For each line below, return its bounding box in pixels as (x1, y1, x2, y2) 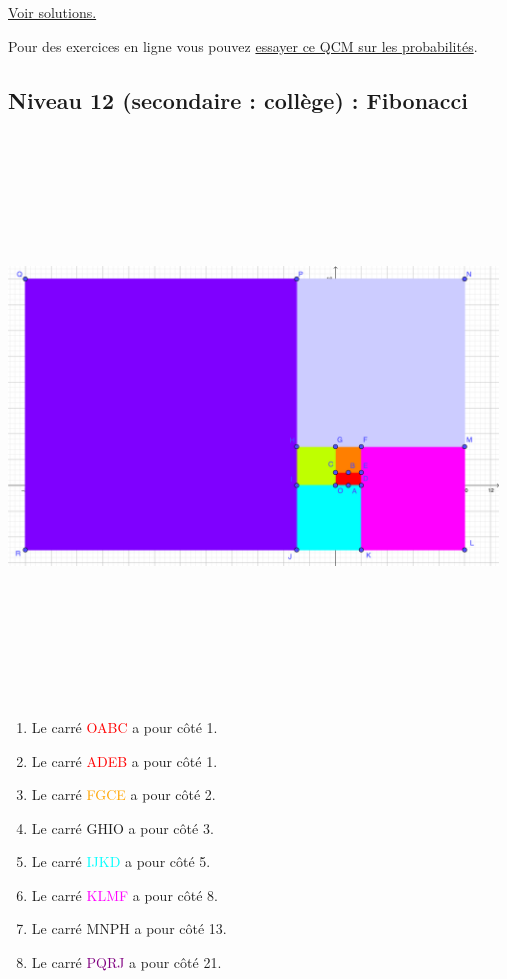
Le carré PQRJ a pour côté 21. (31, 952, 222, 973)
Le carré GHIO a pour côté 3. (31, 817, 214, 838)
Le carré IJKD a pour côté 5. (31, 851, 211, 872)
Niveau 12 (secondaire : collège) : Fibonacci (8, 84, 468, 115)
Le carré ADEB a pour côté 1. (31, 750, 218, 771)
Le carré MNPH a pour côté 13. (31, 918, 227, 939)
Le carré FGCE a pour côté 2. (31, 784, 216, 805)
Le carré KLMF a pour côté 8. (31, 884, 218, 905)
